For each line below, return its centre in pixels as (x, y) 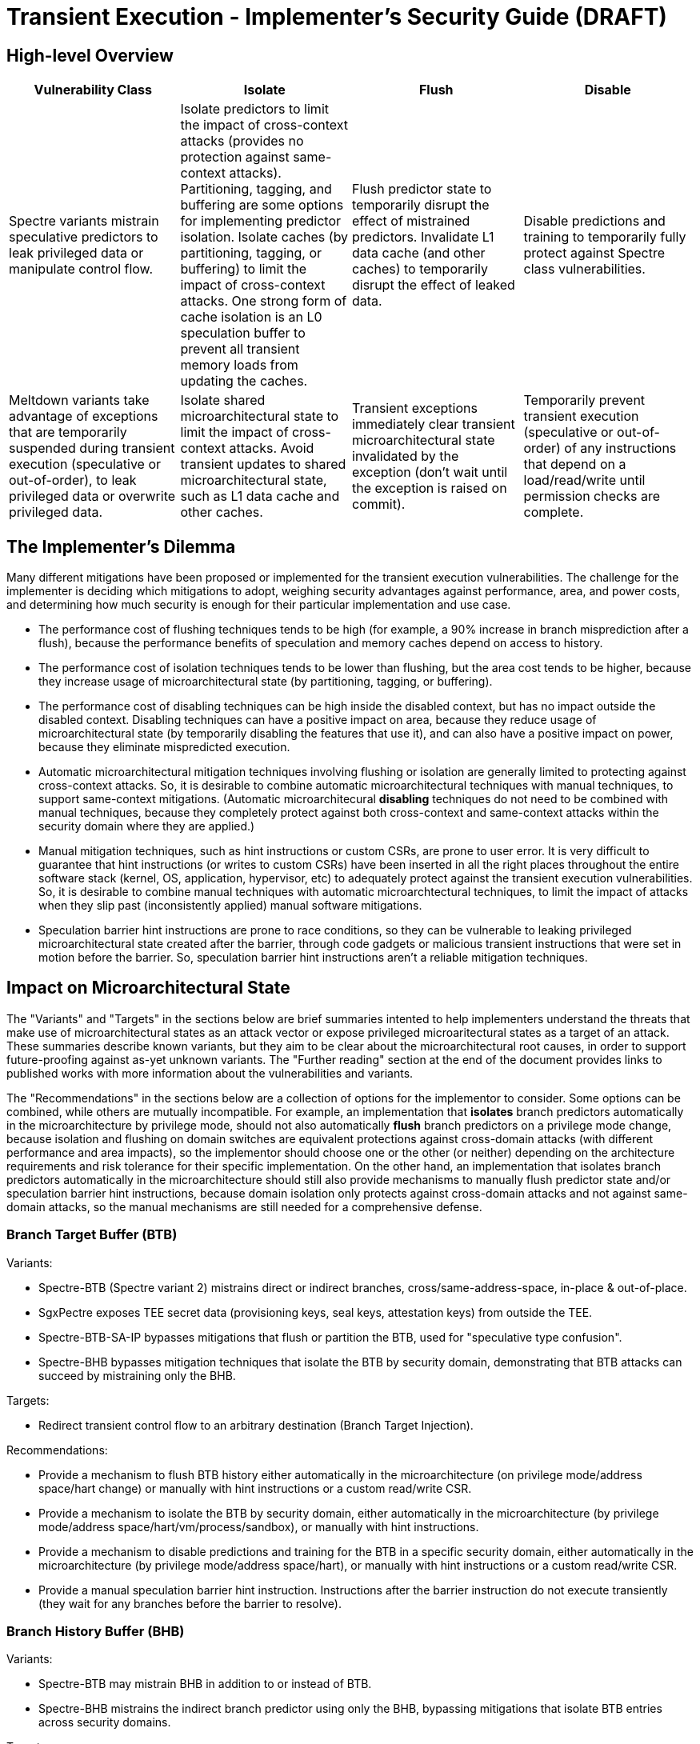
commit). (379, 504)
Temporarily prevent (584, 400)
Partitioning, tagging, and (256, 189)
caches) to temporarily (420, 269)
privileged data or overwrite (92, 496)
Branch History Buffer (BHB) (96, 1631)
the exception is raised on (430, 488)
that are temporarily (68, 432)
